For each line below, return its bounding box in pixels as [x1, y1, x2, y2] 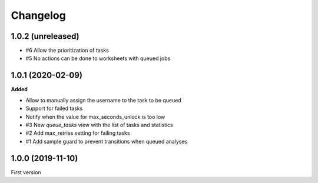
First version [11, 168, 41, 176]
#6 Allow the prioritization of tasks [25, 47, 109, 54]
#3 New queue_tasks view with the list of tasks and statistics [25, 121, 173, 128]
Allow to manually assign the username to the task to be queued [25, 97, 182, 104]
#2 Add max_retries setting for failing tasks [25, 129, 130, 137]
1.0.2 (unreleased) [11, 31, 79, 41]
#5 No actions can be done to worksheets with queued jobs [25, 55, 171, 62]
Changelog [11, 9, 66, 22]
